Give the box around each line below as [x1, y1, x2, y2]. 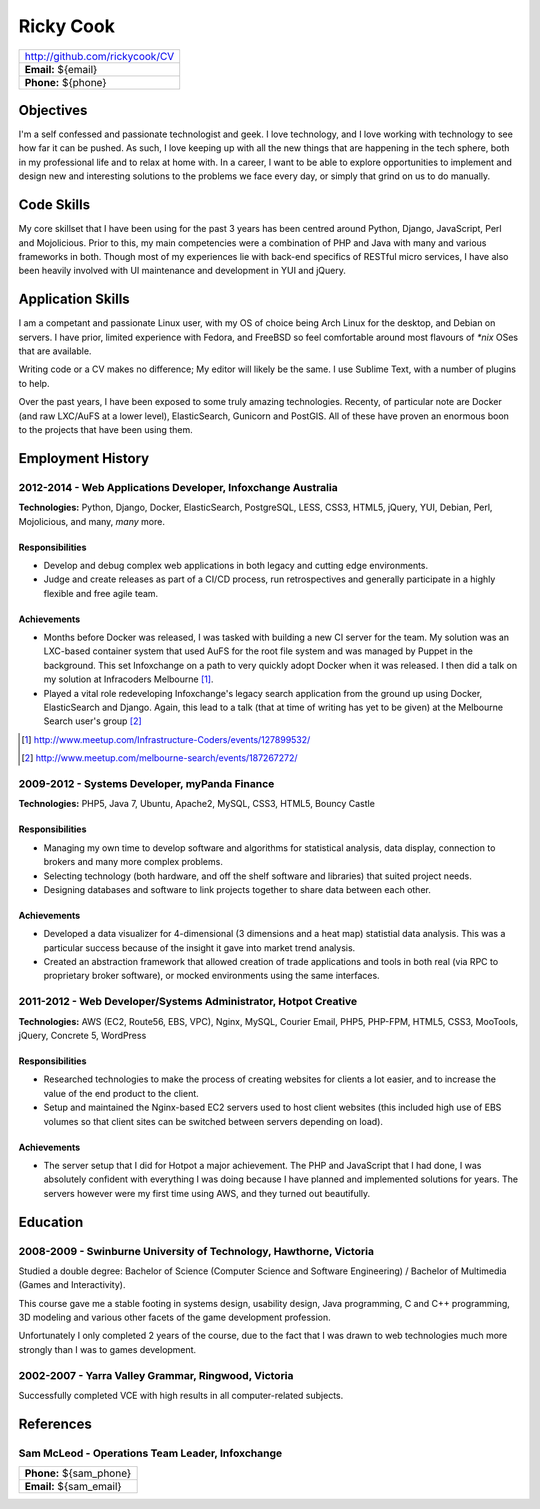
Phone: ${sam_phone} [24, 1466, 132, 1480]
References [18, 1415, 92, 1432]
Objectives [18, 101, 88, 119]
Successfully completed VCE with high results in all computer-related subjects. [18, 1389, 344, 1401]
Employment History [18, 450, 150, 467]
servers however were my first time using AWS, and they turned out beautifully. [43, 1187, 371, 1199]
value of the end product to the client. [43, 1087, 199, 1099]
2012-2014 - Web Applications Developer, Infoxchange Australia [18, 480, 339, 494]
